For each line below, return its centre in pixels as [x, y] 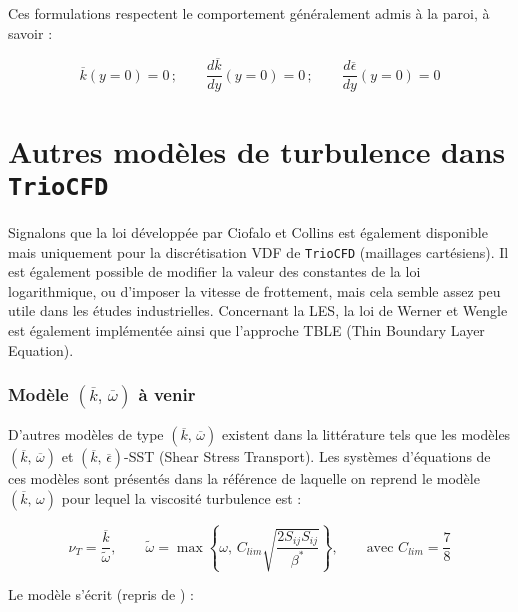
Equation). [41, 349]
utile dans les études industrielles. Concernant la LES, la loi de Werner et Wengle [258, 310]
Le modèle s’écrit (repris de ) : [101, 594]
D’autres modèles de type [86, 434]
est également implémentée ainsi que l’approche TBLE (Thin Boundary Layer [246, 329]
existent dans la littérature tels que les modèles [366, 434]
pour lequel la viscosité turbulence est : [181, 497]
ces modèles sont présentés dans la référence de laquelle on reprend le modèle [244, 478]
